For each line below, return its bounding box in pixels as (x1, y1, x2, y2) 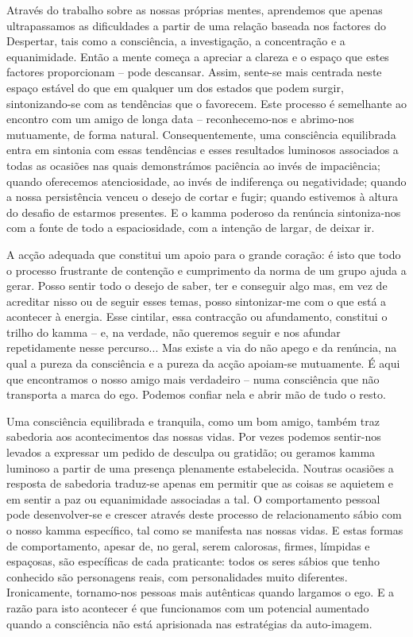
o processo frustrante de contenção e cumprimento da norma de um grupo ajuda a (6, 261, 407, 278)
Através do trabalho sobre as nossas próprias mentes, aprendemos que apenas (6, 2, 383, 17)
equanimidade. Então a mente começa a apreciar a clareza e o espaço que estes (6, 48, 389, 64)
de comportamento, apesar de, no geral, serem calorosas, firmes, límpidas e (6, 537, 370, 554)
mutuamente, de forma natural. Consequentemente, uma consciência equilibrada (6, 125, 396, 142)
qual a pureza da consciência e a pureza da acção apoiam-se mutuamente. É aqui (6, 355, 400, 372)
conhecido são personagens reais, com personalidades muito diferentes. (6, 568, 348, 585)
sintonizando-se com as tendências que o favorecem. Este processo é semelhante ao (6, 95, 407, 111)
